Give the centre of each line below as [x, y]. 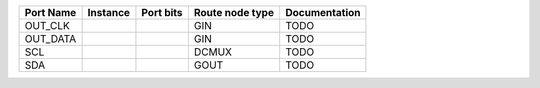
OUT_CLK [47, 25]
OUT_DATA [50, 38]
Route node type [234, 12]
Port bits [162, 12]
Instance [108, 12]
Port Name [50, 12]
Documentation [323, 12]
